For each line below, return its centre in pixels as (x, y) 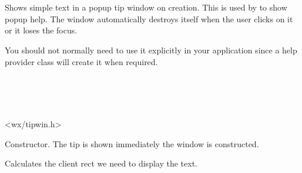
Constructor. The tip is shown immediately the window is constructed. (132, 143)
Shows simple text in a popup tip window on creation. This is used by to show (146, 7)
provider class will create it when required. (81, 61)
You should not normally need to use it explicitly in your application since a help (151, 50)
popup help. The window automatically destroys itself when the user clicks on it (149, 18)
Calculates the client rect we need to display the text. (101, 163)
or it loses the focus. (41, 30)
